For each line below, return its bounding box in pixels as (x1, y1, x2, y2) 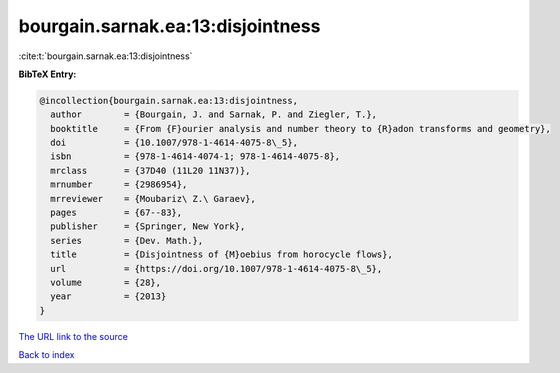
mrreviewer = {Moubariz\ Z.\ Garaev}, (50, 193, 257, 204)
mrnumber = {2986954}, (50, 179, 188, 190)
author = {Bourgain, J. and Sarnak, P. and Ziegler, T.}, (50, 109, 378, 120)
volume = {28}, (50, 277, 162, 288)
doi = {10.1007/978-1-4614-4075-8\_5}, (50, 137, 299, 149)
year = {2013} (50, 291, 167, 302)
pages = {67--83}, (50, 207, 183, 219)
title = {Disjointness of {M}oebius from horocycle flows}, (50, 249, 394, 260)
